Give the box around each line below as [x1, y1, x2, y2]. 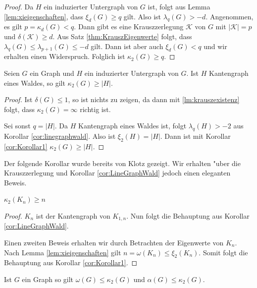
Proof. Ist [4, 94, 33, 105]
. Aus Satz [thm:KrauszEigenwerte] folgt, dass [52, 31, 192, 41]
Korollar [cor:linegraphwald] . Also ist [4, 131, 116, 141]
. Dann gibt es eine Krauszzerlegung [74, 21, 184, 32]
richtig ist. [80, 104, 111, 114]
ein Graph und [30, 67, 74, 78]
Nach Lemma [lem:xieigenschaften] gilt [4, 247, 121, 257]
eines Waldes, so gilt [4, 77, 65, 88]
